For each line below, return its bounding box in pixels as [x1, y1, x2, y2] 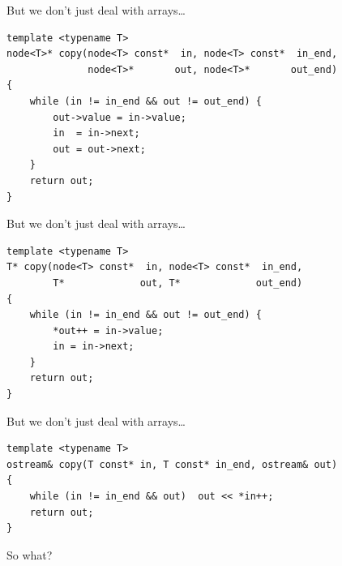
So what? [6, 546, 53, 563]
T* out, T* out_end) [53, 277, 303, 289]
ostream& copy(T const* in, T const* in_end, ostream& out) [6, 458, 338, 470]
